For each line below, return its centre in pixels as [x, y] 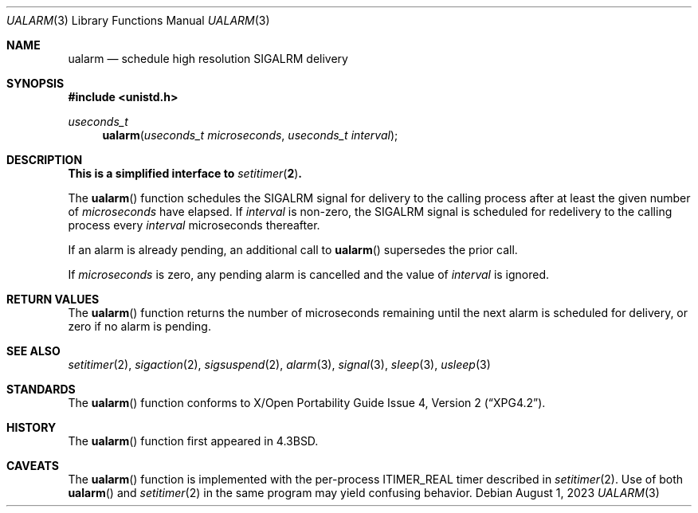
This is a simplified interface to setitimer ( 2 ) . [185, 173]
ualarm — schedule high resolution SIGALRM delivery [208, 59]
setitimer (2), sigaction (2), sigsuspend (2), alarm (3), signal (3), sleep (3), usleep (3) [279, 364]
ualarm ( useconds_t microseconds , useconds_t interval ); [250, 135]
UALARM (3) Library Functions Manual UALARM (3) [138, 20]
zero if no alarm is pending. [139, 326]
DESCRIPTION [45, 160]
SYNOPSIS [35, 83]
